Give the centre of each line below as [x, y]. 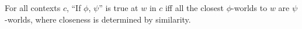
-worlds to [249, 8]
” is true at [119, 8]
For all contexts [33, 8]
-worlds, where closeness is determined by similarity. [98, 19]
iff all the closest [195, 8]
